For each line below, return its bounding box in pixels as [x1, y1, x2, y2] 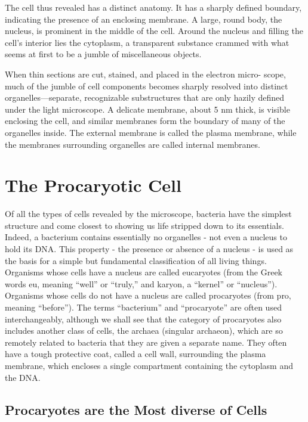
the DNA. [5, 371, 41, 383]
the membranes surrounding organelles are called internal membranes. [5, 138, 260, 150]
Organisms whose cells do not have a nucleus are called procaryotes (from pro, [5, 289, 291, 302]
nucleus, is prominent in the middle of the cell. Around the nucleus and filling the [5, 24, 304, 37]
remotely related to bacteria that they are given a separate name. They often [5, 336, 287, 348]
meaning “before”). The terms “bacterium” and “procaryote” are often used [5, 301, 282, 313]
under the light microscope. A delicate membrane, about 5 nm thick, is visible [5, 103, 290, 115]
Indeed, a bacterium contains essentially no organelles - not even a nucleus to [5, 231, 287, 243]
